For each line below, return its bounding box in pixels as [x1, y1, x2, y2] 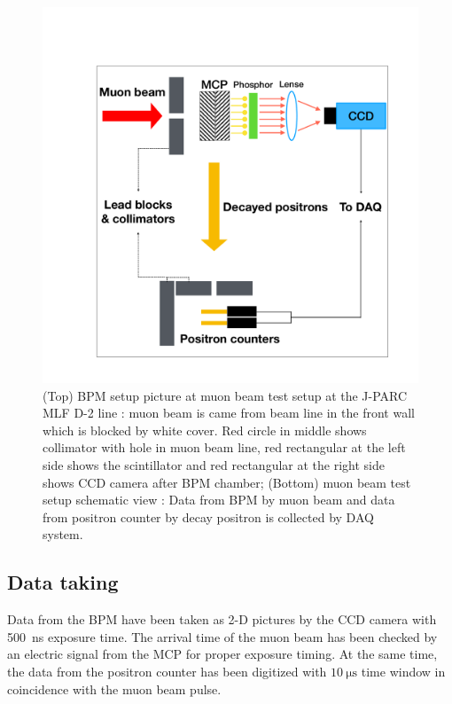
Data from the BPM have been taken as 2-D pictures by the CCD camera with [7, 610, 437, 629]
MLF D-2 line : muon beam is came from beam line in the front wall [43, 403, 415, 422]
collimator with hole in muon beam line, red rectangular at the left [43, 438, 406, 457]
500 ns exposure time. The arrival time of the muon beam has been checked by [7, 627, 438, 645]
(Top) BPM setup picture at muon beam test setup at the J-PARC [43, 386, 408, 404]
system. [43, 525, 83, 544]
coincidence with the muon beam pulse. [7, 679, 222, 698]
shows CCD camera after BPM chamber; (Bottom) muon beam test [43, 473, 411, 491]
